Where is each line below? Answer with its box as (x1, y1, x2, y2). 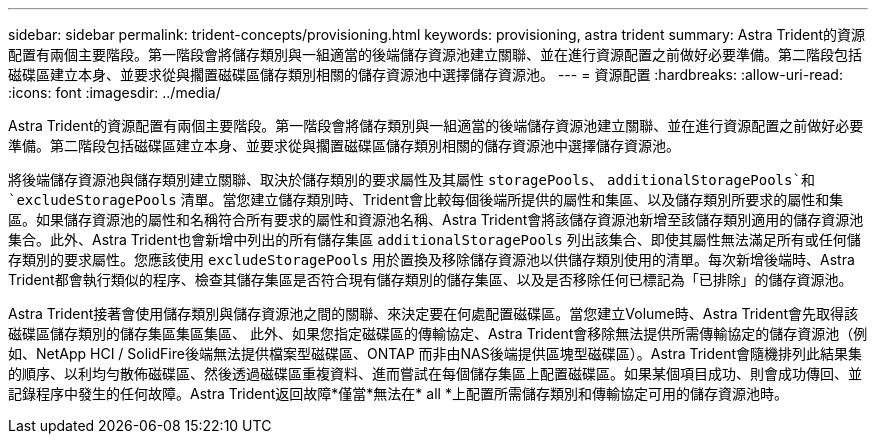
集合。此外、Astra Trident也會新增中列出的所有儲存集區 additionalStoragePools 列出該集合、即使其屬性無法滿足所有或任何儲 (8, 231, 861, 248)
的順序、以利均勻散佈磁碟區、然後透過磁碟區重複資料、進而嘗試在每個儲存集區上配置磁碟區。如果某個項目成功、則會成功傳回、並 (8, 365, 862, 382)
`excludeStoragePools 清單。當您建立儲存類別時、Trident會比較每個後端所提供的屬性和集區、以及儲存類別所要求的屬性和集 (8, 191, 844, 208)
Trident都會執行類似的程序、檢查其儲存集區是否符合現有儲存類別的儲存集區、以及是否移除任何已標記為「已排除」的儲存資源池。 (8, 271, 853, 288)
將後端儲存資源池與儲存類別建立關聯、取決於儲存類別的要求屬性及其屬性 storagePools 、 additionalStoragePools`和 (8, 171, 815, 188)
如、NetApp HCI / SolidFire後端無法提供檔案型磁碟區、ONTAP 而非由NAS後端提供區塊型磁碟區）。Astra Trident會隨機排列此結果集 (8, 345, 863, 362)
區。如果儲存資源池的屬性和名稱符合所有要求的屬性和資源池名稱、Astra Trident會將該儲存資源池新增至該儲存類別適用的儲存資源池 (8, 211, 864, 228)
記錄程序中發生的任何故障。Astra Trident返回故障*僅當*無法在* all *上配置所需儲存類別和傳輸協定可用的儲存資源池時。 (8, 385, 788, 402)
